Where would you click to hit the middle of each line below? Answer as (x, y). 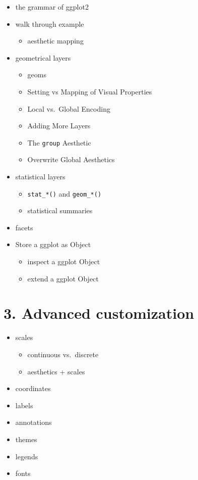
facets (24, 227)
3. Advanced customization (99, 313)
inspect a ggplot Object (64, 261)
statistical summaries (60, 210)
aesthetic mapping (55, 41)
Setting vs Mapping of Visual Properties (90, 91)
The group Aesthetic (59, 142)
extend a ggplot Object (63, 278)
